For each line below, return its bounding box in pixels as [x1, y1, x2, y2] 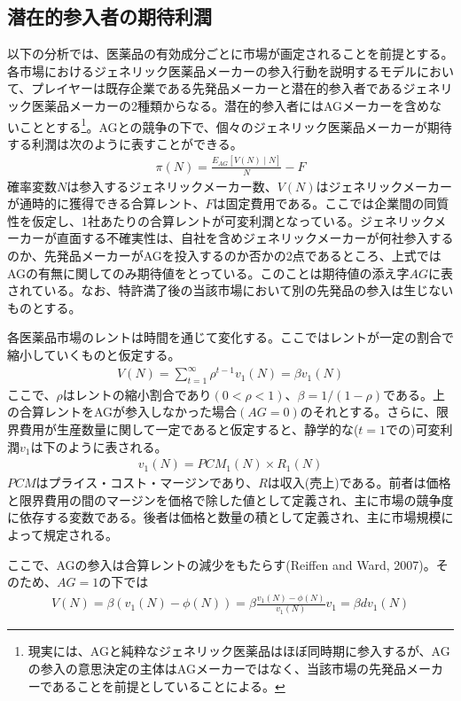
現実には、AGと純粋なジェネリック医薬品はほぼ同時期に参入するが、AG [27, 642, 450, 660]
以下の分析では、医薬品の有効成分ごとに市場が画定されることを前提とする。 [7, 44, 454, 63]
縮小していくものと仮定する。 [7, 345, 181, 363]
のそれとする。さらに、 [300, 402, 436, 421]
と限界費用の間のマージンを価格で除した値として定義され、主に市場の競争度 [7, 490, 454, 509]
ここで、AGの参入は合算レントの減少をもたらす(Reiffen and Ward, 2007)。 [7, 555, 436, 573]
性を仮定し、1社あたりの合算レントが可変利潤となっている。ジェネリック [7, 211, 434, 230]
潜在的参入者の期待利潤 [7, 3, 212, 30]
